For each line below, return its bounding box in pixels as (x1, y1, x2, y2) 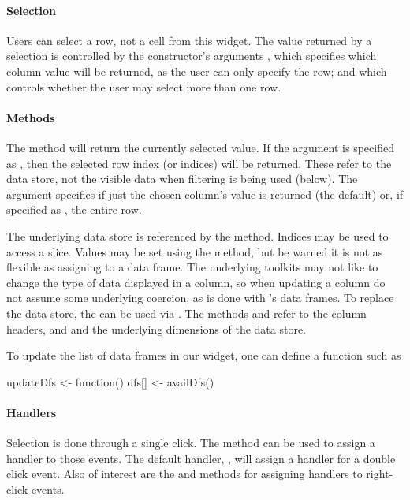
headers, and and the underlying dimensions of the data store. (6, 320, 307, 337)
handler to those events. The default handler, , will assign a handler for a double (6, 450, 396, 466)
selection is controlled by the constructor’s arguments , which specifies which (6, 47, 377, 64)
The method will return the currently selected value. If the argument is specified (6, 139, 394, 155)
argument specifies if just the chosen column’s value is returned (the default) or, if (6, 185, 404, 202)
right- (366, 465, 393, 482)
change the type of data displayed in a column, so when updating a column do (6, 274, 386, 290)
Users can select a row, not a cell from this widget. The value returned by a (6, 32, 372, 48)
